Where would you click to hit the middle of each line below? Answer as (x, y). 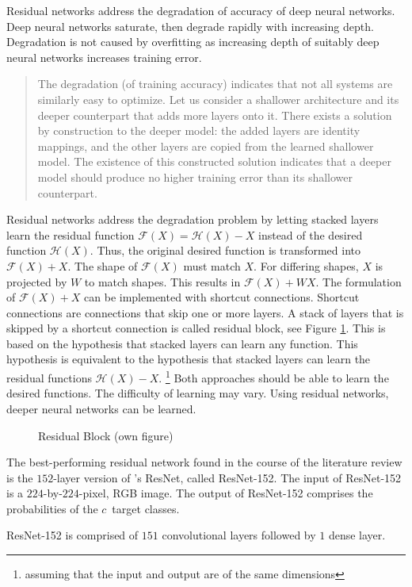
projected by (37, 281)
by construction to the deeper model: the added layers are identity (199, 130)
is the (20, 477)
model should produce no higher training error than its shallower (195, 176)
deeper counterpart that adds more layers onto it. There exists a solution (215, 115)
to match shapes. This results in (162, 281)
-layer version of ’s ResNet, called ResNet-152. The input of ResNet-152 (227, 477)
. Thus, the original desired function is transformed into (225, 250)
